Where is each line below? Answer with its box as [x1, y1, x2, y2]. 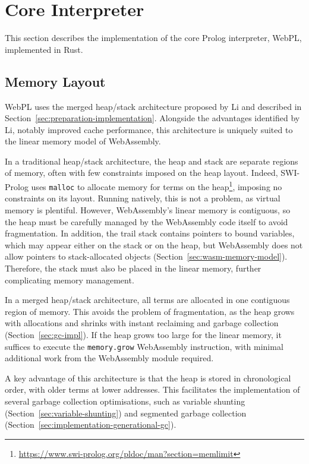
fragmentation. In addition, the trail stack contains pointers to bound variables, [5, 227, 295, 239]
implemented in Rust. [5, 43, 83, 55]
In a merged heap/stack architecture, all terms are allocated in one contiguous [5, 293, 290, 306]
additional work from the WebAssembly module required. [5, 352, 214, 364]
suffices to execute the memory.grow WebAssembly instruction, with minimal [5, 340, 283, 352]
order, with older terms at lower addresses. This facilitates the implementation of [5, 383, 300, 396]
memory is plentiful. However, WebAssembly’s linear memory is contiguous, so [5, 203, 291, 216]
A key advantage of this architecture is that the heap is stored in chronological [5, 371, 291, 384]
